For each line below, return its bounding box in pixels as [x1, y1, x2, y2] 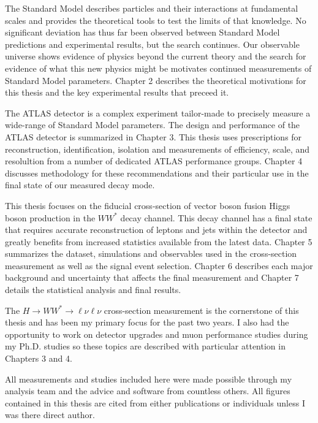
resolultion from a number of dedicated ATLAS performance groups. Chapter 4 [5, 154, 303, 167]
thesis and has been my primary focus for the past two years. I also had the [5, 316, 289, 329]
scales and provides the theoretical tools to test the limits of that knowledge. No [5, 13, 306, 26]
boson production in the [5, 211, 96, 224]
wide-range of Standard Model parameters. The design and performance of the [5, 118, 300, 131]
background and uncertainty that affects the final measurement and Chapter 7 [5, 271, 299, 284]
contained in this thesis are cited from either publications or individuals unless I [5, 396, 305, 409]
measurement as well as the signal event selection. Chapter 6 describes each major [5, 259, 313, 272]
